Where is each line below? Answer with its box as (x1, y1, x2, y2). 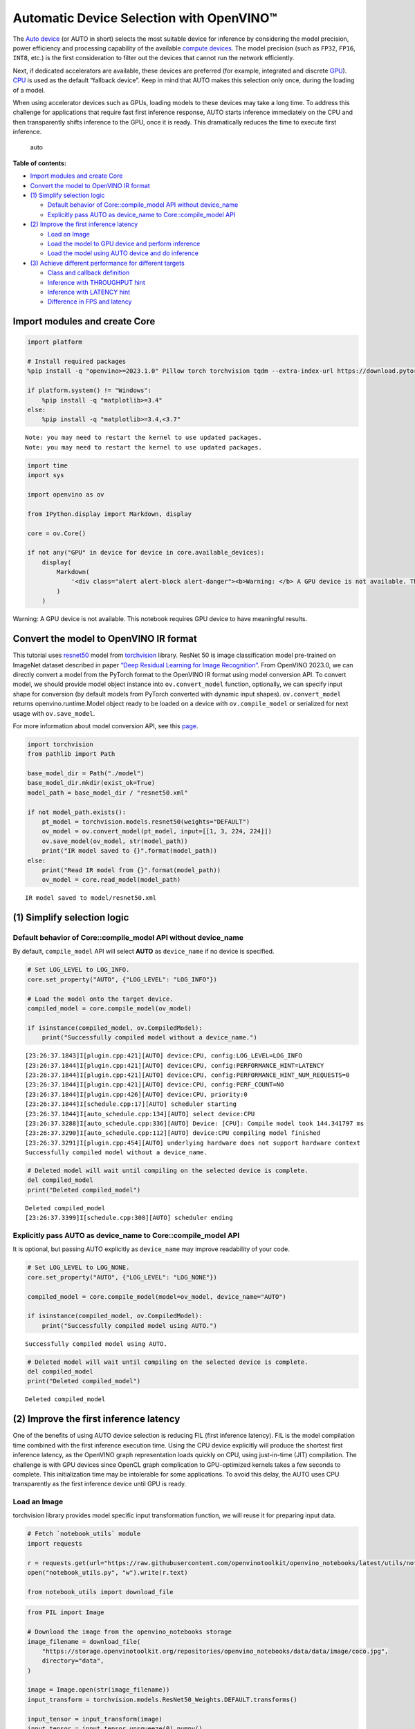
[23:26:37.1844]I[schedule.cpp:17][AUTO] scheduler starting (25, 1100, 237, 1108)
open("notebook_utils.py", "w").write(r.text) (27, 1569, 188, 1576)
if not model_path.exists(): (27, 808, 127, 816)
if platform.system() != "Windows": (27, 387, 152, 394)
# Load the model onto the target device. (27, 995, 174, 1003)
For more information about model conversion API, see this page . (12, 721, 199, 730)
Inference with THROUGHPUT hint (47, 278, 145, 286)
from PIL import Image (27, 1609, 104, 1616)
